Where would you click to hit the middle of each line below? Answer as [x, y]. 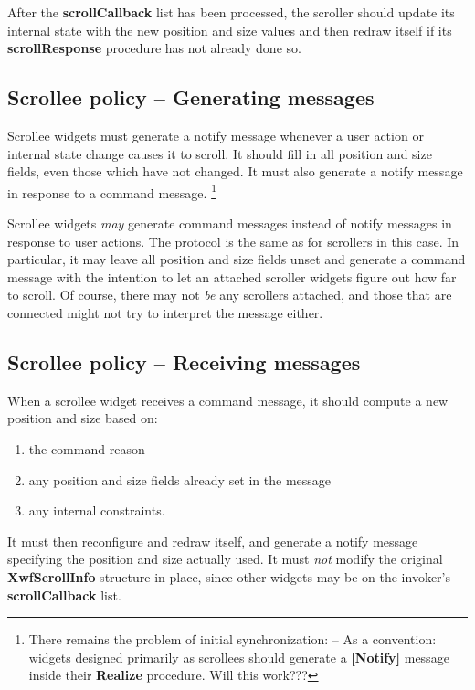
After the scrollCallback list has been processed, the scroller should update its [231, 12]
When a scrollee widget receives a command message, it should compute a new [228, 400]
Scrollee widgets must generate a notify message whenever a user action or [216, 135]
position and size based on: [83, 418]
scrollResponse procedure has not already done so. [154, 48]
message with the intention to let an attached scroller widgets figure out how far [232, 276]
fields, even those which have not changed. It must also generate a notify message [235, 171]
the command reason [87, 448]
